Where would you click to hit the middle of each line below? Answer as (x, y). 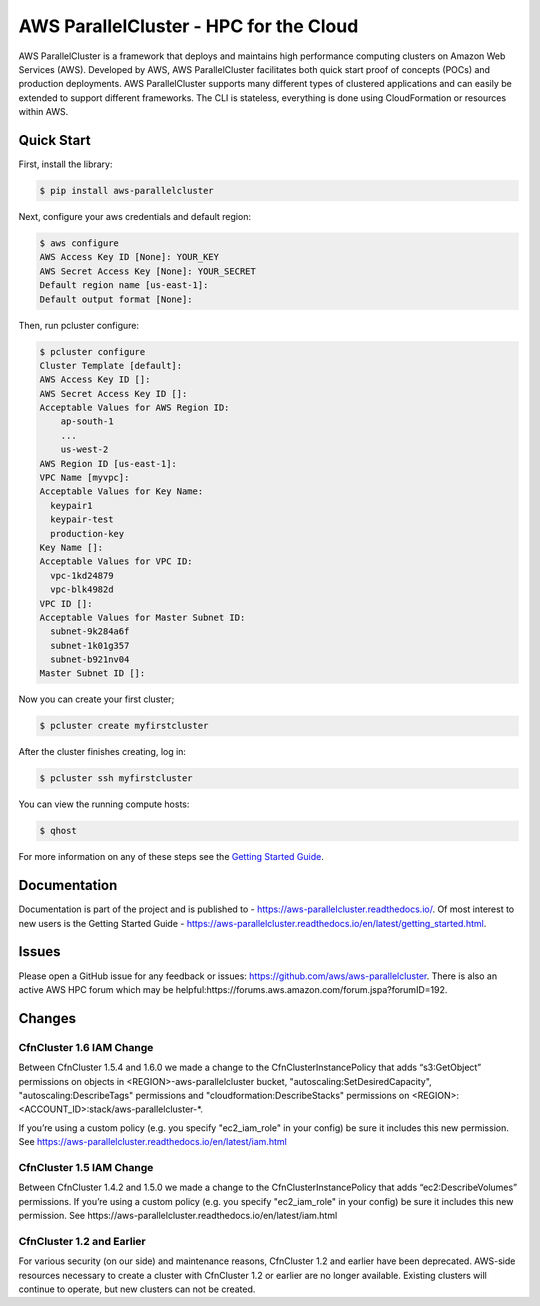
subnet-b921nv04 (90, 659)
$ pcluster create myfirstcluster (124, 726)
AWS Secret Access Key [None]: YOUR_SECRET (148, 271)
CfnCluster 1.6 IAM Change (86, 1047)
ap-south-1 (87, 421)
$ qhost (58, 831)
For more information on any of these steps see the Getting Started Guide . (171, 857)
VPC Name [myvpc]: (84, 478)
